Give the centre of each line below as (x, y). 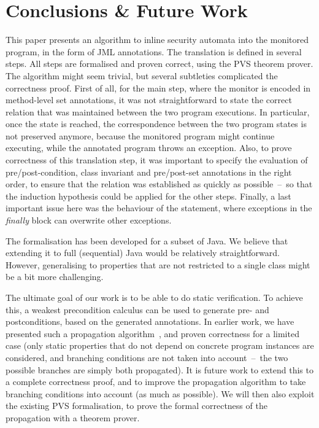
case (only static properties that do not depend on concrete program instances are (160, 345)
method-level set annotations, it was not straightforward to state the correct (149, 100)
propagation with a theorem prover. (73, 417)
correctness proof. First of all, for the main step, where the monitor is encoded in (158, 88)
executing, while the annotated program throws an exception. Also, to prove (149, 148)
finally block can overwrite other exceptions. (89, 220)
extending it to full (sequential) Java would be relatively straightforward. (143, 253)
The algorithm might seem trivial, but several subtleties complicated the (142, 75)
